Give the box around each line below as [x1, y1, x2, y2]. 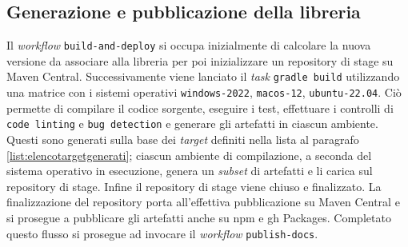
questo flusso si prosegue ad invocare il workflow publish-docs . [6, 225, 318, 241]
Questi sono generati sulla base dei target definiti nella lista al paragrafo [6, 131, 359, 148]
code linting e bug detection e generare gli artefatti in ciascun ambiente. [6, 115, 378, 132]
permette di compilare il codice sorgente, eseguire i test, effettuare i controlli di [6, 99, 394, 116]
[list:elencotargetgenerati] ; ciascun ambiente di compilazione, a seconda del [6, 146, 372, 163]
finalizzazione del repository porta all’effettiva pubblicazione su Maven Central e [6, 193, 400, 210]
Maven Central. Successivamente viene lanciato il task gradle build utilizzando [6, 68, 400, 85]
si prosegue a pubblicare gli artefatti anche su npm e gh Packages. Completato [6, 209, 391, 225]
